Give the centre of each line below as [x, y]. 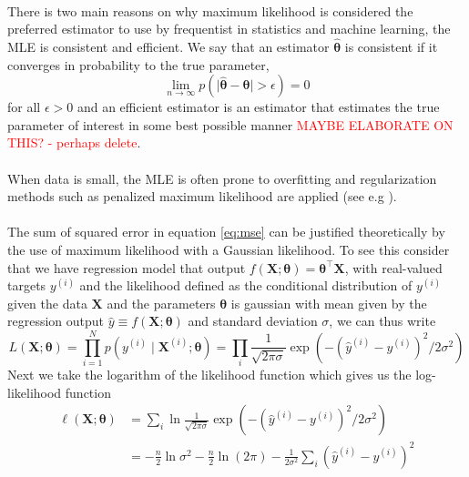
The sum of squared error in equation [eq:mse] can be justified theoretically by [226, 232]
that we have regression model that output [127, 267]
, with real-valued [393, 267]
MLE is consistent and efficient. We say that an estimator [168, 46]
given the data [47, 303]
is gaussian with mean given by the [329, 303]
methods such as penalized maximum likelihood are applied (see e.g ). [202, 196]
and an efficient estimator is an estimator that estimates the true [258, 107]
